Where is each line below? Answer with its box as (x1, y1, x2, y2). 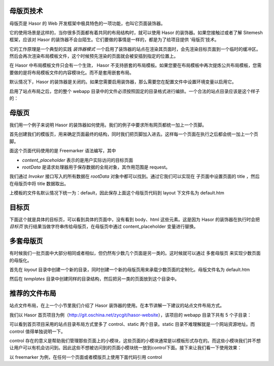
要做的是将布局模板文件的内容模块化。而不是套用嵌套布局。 (9, 69, 134, 76)
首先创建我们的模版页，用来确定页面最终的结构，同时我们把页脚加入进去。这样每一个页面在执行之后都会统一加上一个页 (9, 131, 258, 137)
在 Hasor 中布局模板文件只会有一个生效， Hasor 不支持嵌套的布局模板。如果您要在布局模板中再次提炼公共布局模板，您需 (9, 62, 262, 69)
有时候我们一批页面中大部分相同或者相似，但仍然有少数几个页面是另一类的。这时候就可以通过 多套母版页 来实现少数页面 (9, 250, 261, 256)
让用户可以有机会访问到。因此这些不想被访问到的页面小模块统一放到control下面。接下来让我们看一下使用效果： (9, 345, 242, 351)
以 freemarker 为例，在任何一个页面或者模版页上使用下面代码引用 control (9, 354, 162, 360)
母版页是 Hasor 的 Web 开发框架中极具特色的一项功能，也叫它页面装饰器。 (9, 20, 165, 26)
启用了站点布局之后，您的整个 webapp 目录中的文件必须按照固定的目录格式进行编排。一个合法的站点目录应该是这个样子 (9, 88, 260, 94)
